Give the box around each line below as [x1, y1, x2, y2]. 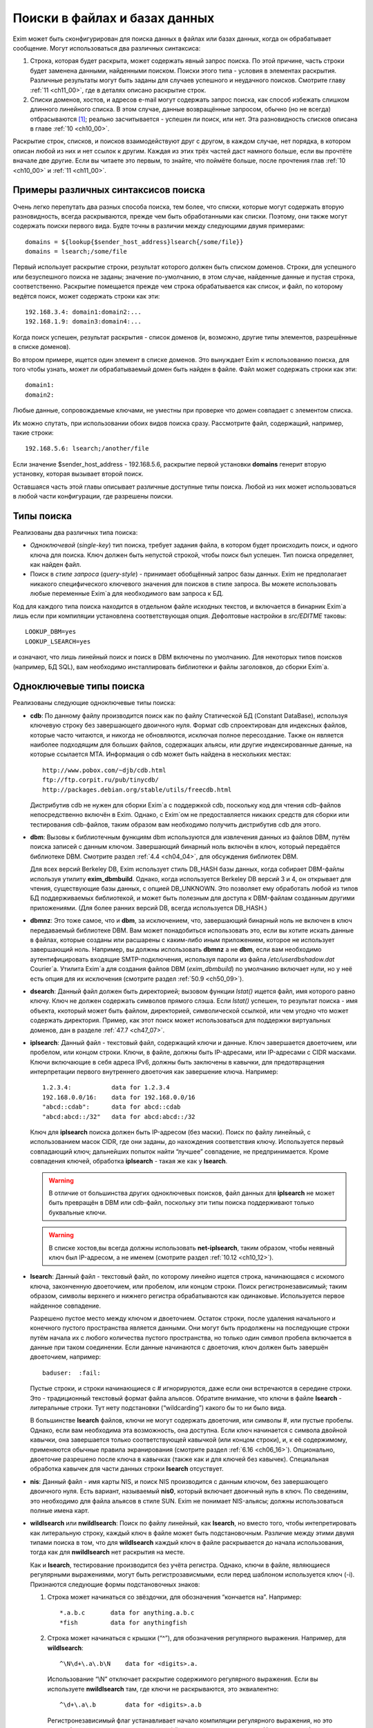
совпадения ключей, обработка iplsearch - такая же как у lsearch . [30, 1157, 228, 1165]
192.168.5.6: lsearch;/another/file [25, 444, 149, 453]
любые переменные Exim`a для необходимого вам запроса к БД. [30, 590, 224, 598]
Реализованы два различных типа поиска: [12, 528, 138, 536]
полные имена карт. [30, 1506, 90, 1514]
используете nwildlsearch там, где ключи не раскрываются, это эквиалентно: [47, 1684, 279, 1693]
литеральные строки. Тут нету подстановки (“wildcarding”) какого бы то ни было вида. [30, 1404, 287, 1412]
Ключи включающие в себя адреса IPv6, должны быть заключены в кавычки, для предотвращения [30, 1058, 325, 1066]
